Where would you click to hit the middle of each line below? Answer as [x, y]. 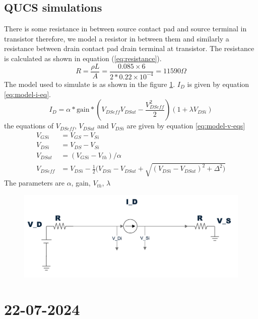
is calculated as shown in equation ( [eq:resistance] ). [83, 58]
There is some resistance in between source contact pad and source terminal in [125, 29]
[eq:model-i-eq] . [27, 94]
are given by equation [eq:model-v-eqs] [186, 126]
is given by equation [218, 84]
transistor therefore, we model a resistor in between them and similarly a [117, 38]
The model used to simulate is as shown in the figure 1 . [90, 84]
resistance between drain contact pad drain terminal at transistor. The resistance [129, 48]
